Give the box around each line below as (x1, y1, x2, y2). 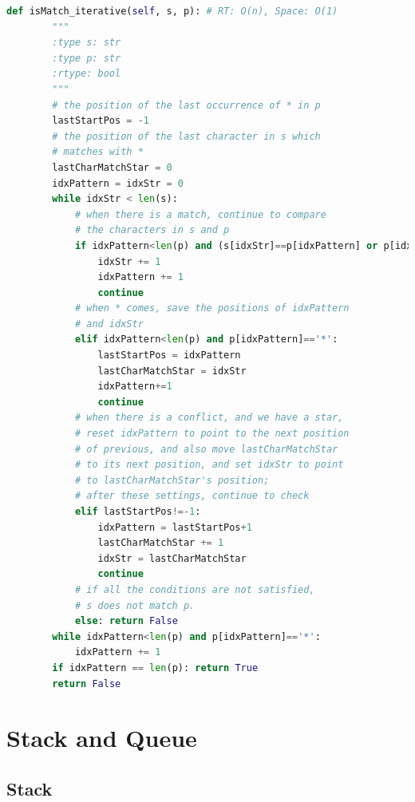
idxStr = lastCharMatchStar (97, 552, 247, 564)
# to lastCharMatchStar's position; (74, 474, 270, 486)
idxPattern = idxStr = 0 (52, 177, 184, 189)
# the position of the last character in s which (52, 130, 321, 142)
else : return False (74, 615, 178, 627)
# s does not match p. (74, 599, 196, 611)
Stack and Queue (6, 721, 197, 754)
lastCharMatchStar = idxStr (97, 365, 247, 377)
